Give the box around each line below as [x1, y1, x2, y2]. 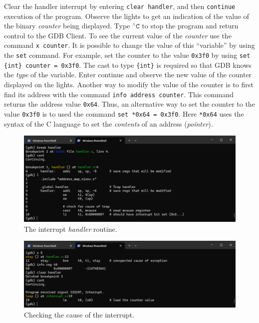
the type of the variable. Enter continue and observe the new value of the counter [4, 69, 252, 80]
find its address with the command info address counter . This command [4, 89, 234, 99]
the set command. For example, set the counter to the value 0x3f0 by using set [4, 50, 251, 60]
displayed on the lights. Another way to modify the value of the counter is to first [4, 79, 254, 89]
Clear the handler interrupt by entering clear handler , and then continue [4, 1, 236, 11]
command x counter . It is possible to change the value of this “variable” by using [4, 40, 255, 50]
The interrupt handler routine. [24, 223, 117, 234]
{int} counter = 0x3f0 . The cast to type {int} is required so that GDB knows [4, 59, 252, 70]
